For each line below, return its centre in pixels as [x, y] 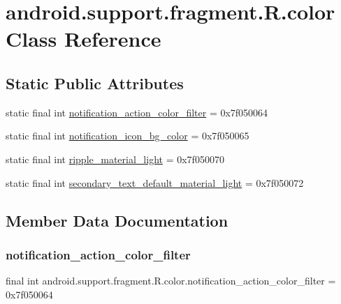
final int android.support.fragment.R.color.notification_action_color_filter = [171, 281]
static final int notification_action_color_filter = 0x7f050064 [137, 112]
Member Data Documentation [117, 220]
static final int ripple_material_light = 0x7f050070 [115, 159]
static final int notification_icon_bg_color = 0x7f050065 [128, 136]
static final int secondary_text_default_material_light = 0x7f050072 [155, 182]
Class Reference [84, 39]
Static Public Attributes [95, 83]
